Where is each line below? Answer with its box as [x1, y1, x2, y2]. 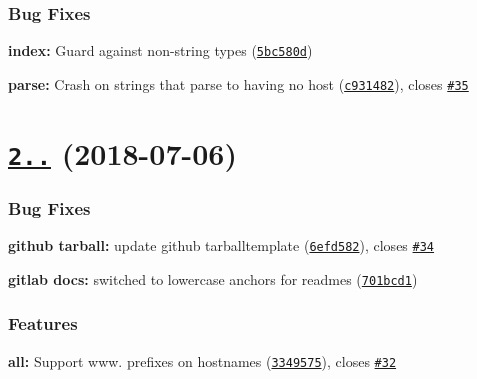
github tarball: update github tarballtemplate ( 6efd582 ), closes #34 [8, 235, 435, 256]
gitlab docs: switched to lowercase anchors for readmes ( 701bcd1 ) [8, 268, 418, 289]
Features [8, 311, 78, 336]
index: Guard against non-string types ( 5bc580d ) [8, 40, 313, 61]
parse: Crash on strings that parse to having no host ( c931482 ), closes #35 [8, 73, 469, 94]
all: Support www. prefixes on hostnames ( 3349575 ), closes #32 [8, 350, 397, 371]
